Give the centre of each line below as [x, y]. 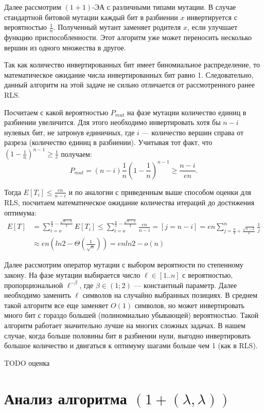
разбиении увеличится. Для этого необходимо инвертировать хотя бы [112, 122]
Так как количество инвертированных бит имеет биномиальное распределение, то [132, 65]
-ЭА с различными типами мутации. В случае [164, 7]
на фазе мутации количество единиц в [187, 112]
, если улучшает [212, 27]
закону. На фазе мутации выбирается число [72, 275]
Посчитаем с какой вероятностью [56, 112]
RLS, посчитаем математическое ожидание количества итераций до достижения [129, 202]
